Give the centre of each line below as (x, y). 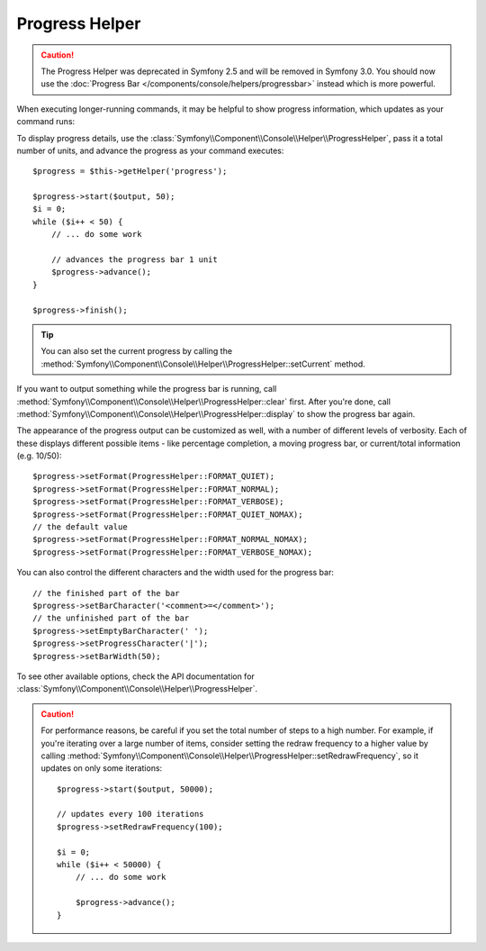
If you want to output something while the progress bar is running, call (147, 389)
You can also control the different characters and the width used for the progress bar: (175, 573)
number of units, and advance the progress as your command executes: (150, 150)
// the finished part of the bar (106, 593)
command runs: (46, 122)
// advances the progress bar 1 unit (134, 260)
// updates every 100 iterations (130, 814)
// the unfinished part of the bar (111, 618)
